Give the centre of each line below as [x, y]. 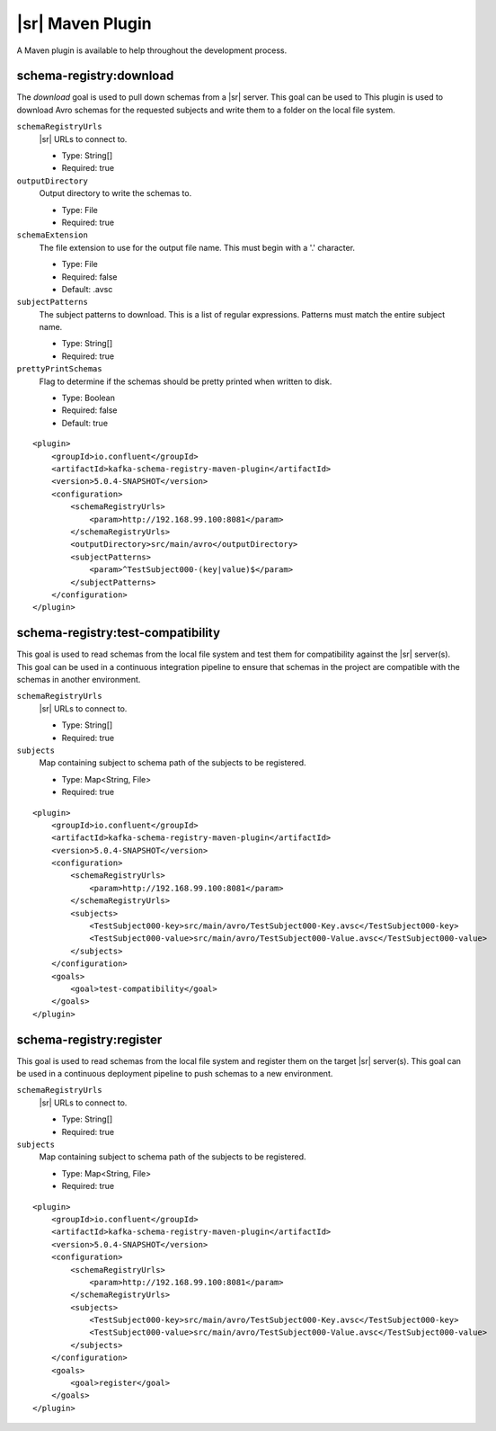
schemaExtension [53, 235]
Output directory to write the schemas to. [115, 193]
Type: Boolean [89, 398]
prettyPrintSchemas [59, 369]
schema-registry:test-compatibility [118, 633]
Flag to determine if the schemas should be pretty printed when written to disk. [186, 381]
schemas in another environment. [79, 679]
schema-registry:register [89, 1039]
